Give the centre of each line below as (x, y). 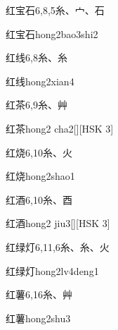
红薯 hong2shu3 (38, 318)
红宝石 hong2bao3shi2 (52, 33)
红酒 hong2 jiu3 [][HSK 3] (58, 223)
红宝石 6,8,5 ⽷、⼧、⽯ (55, 10)
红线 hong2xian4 (40, 81)
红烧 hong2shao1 (40, 176)
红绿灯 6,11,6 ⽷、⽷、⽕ (58, 246)
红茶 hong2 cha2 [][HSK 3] (60, 128)
